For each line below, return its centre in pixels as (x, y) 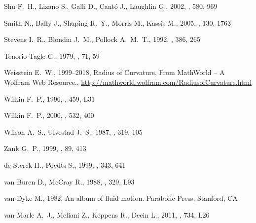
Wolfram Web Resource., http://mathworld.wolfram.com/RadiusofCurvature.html (128, 82)
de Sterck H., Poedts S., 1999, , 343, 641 (65, 165)
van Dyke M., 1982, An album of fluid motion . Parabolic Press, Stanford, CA (121, 198)
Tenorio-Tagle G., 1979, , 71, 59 (52, 56)
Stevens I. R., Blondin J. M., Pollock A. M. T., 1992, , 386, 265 (102, 39)
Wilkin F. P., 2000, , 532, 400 (49, 115)
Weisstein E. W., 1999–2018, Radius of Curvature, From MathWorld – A (114, 72)
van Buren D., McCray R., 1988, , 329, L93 (69, 181)
